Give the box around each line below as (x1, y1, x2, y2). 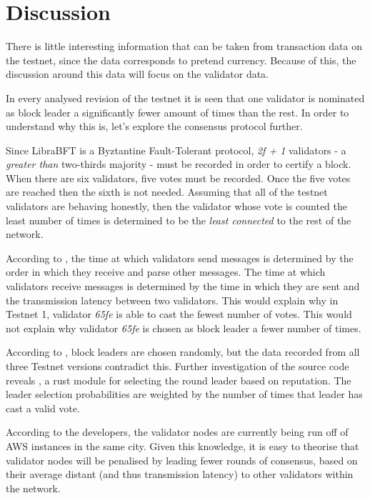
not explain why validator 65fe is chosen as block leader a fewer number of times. (6, 320, 361, 335)
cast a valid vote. (6, 400, 80, 415)
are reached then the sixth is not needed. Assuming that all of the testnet (6, 184, 328, 199)
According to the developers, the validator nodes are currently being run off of (6, 424, 349, 439)
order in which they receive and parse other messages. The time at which (6, 264, 326, 279)
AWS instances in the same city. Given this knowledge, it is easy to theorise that (6, 438, 359, 453)
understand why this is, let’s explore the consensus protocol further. (6, 119, 303, 134)
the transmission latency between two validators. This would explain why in (6, 292, 339, 307)
